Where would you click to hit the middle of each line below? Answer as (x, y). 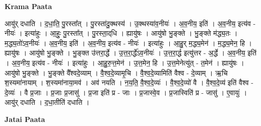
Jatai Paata (25, 119)
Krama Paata (28, 6)
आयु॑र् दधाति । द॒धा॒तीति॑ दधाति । (47, 102)
